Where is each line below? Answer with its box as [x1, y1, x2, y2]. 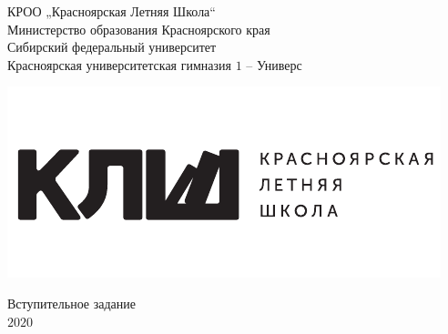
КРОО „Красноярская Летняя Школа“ [7, 2, 216, 20]
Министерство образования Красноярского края [7, 19, 270, 38]
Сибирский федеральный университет [7, 37, 217, 56]
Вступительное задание [7, 293, 136, 312]
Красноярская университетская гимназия [7, 55, 231, 74]
